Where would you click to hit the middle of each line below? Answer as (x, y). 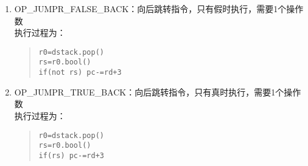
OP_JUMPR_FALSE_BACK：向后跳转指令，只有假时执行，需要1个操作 (159, 9)
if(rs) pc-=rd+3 (71, 155)
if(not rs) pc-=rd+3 (80, 73)
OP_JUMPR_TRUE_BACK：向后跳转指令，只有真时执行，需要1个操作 (158, 92)
